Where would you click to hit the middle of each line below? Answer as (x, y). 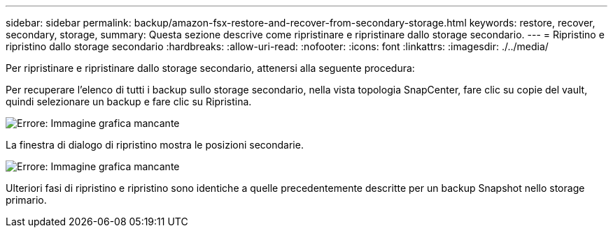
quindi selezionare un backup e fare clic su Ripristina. (129, 102)
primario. (26, 200)
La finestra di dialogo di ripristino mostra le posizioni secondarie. (155, 145)
